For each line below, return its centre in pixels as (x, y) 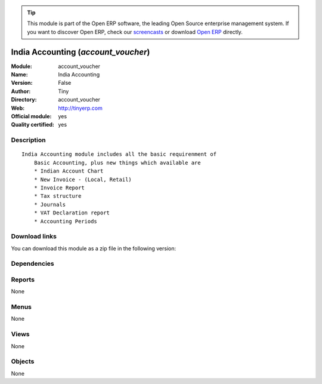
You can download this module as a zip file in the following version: (94, 248)
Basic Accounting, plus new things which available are (117, 162)
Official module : (31, 116)
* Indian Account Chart (69, 171)
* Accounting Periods (66, 221)
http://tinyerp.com (80, 108)
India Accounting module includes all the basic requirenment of (119, 154)
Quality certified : (33, 125)
